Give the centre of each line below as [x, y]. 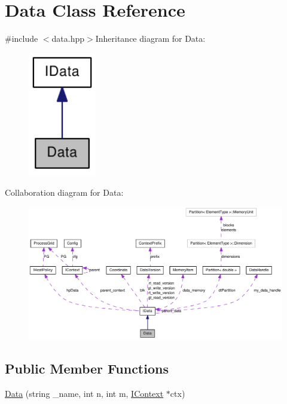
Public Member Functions [87, 368]
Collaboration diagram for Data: [64, 192]
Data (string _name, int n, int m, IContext [84, 394]
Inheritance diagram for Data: [150, 38]
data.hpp [68, 38]
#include [22, 38]
